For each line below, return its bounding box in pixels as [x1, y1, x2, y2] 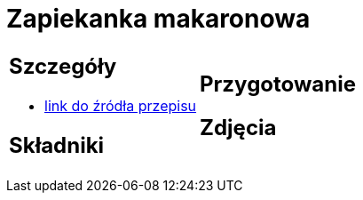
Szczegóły [9, 52, 117, 79]
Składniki [9, 132, 105, 158]
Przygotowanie [200, 70, 356, 97]
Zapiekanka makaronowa [6, 4, 311, 34]
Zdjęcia [200, 114, 277, 140]
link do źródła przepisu [44, 96, 197, 115]
